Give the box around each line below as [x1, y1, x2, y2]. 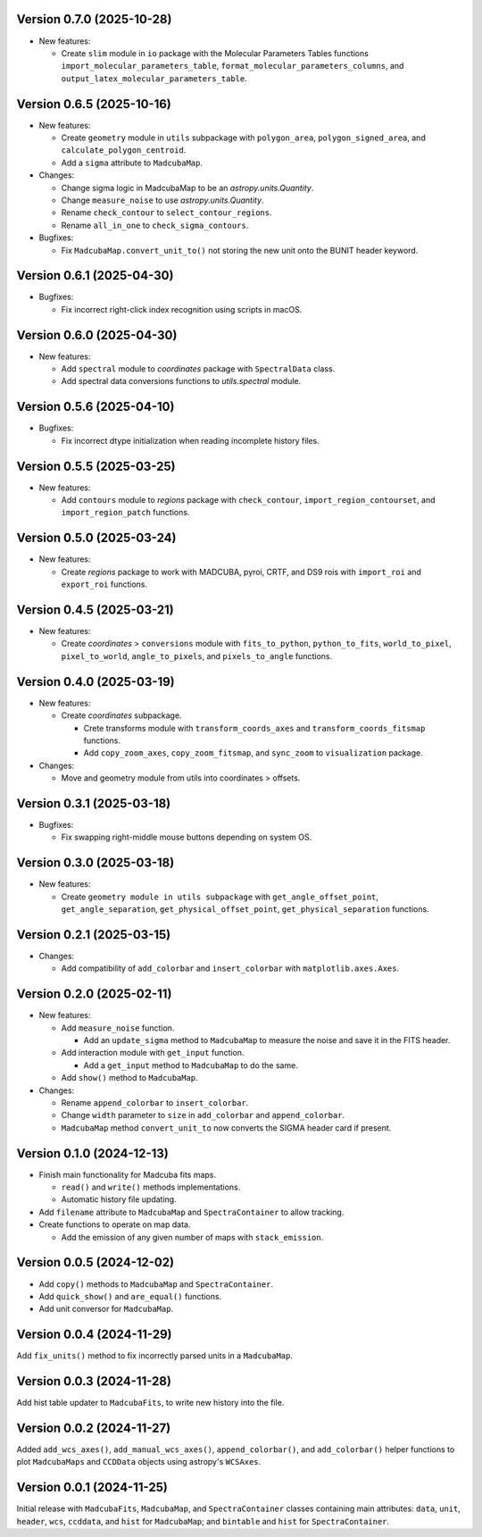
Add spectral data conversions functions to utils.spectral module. [61, 376, 302, 387]
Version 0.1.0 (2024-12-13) [16, 1146, 169, 1161]
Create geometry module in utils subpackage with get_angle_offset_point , [61, 891, 379, 902]
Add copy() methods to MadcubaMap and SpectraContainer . [38, 1278, 274, 1290]
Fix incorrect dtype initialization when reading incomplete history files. [61, 435, 320, 446]
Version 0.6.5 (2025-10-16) [16, 96, 171, 112]
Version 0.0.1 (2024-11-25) [16, 1480, 169, 1495]
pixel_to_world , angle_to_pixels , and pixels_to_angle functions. [61, 650, 333, 661]
